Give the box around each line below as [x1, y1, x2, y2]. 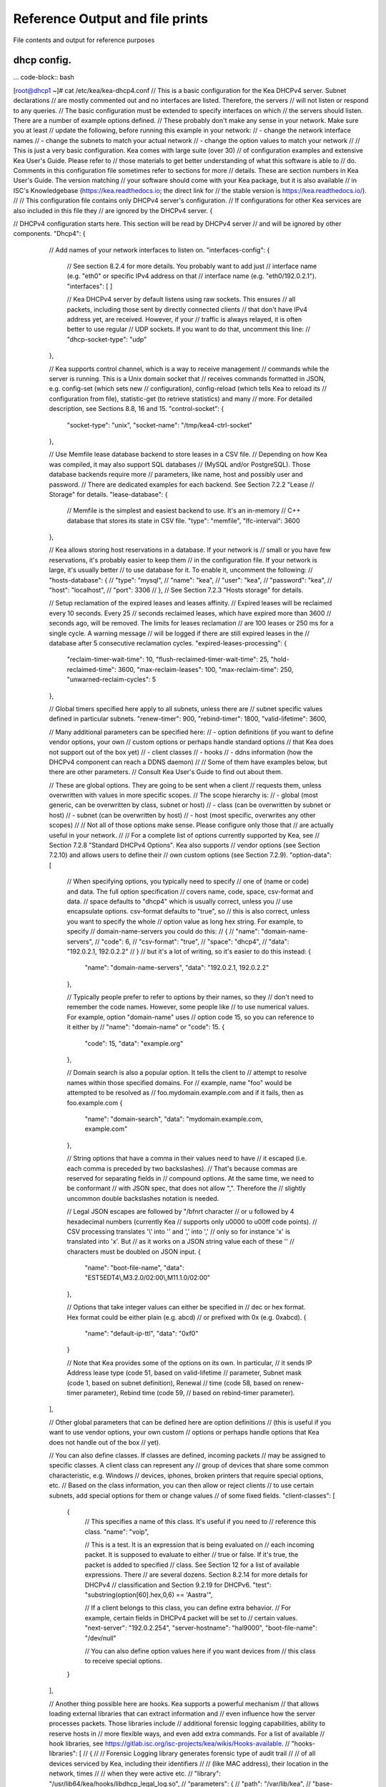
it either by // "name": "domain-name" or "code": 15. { [66, 1023, 225, 1031]
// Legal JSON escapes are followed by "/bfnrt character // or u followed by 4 [66, 1207, 295, 1216]
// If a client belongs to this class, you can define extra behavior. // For [84, 1603, 292, 1612]
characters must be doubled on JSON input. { [66, 1247, 202, 1256]
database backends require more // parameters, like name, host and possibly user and [49, 470, 303, 479]
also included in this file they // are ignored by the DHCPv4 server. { [13, 206, 213, 214]
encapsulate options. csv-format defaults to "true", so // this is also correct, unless [66, 907, 310, 916]
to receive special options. [84, 1657, 162, 1665]
